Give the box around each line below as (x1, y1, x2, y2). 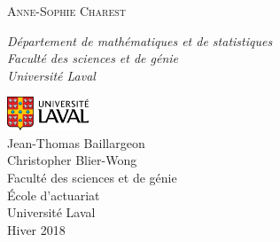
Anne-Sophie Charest (7, 2, 126, 20)
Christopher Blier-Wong (7, 151, 137, 169)
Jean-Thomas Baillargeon (7, 133, 145, 152)
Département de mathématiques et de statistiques (7, 31, 273, 50)
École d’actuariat (7, 185, 100, 204)
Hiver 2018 (7, 220, 66, 238)
